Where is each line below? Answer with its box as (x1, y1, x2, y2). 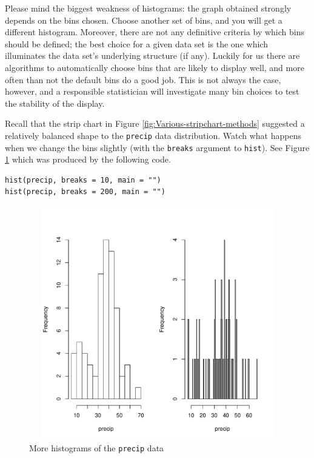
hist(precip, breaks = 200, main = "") (5, 187, 165, 197)
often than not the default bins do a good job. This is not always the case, (5, 73, 281, 86)
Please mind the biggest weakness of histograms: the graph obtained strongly (5, 2, 292, 14)
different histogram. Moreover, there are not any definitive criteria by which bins (5, 25, 304, 38)
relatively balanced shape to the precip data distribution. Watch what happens (5, 129, 301, 141)
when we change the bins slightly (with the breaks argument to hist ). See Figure (5, 141, 310, 153)
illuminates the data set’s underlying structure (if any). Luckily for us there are (5, 49, 300, 62)
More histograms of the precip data (29, 441, 164, 454)
